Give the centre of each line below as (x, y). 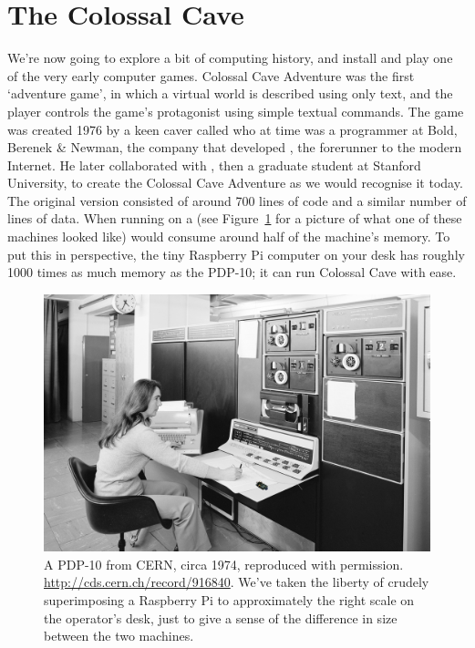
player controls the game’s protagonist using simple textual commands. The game (236, 111)
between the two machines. (119, 636)
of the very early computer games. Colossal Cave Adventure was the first (211, 75)
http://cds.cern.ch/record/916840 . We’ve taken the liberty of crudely (237, 582)
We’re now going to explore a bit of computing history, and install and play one (230, 58)
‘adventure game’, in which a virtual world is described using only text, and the (230, 93)
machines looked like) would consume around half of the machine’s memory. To (229, 237)
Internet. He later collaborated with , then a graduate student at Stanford (214, 165)
